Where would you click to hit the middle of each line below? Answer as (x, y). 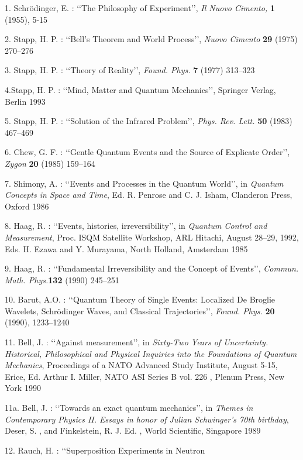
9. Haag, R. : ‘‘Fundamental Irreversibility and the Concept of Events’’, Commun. (152, 268)
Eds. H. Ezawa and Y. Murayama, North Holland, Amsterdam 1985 (126, 248)
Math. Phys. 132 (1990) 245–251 (62, 279)
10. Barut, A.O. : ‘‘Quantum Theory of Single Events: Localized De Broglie (140, 299)
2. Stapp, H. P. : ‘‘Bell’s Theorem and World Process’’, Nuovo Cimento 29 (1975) (151, 39)
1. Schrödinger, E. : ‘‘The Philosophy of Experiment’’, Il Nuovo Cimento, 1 (140, 8)
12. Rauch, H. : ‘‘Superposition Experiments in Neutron (105, 450)
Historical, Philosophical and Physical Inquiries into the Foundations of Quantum (151, 353)
